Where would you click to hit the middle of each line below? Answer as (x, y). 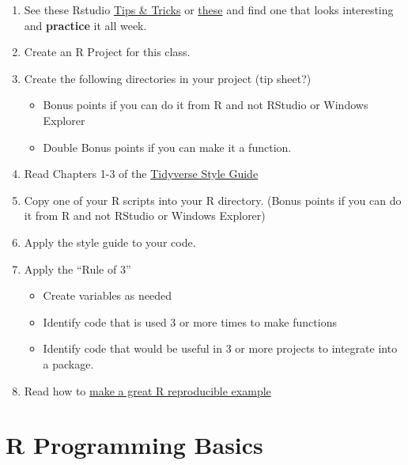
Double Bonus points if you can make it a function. (167, 147)
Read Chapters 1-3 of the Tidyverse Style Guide (141, 174)
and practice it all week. (85, 25)
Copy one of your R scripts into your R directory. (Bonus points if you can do (213, 200)
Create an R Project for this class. (107, 52)
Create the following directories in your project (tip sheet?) (168, 78)
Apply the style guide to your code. (110, 242)
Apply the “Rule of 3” (77, 268)
